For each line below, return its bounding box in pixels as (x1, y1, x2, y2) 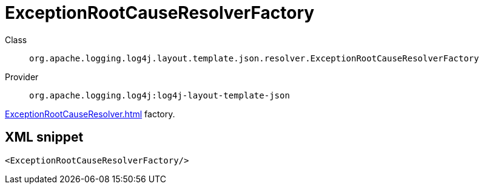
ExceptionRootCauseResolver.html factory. (5, 108, 175, 119)
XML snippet (5, 129, 84, 145)
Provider (5, 71, 39, 82)
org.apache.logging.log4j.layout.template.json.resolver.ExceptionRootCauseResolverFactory (29, 53, 479, 63)
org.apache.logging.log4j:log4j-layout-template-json (29, 90, 290, 100)
